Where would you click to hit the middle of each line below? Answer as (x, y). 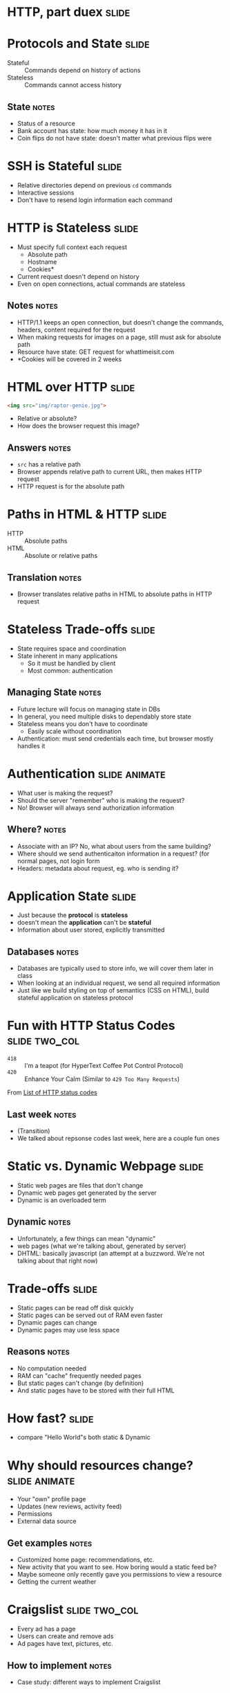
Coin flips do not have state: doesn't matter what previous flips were (114, 138)
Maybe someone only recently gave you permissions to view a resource (119, 1575)
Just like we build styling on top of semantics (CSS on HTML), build (113, 990)
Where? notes (37, 830)
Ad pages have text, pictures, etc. (65, 1644)
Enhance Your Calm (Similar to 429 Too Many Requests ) (102, 1079)
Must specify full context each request (72, 247)
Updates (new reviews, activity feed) (69, 1507)
